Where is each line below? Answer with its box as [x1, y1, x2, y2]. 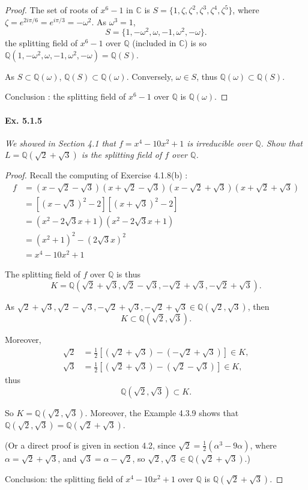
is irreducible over [187, 136, 253, 149]
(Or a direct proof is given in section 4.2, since [5, 438, 176, 451]
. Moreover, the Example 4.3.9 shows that [85, 406, 239, 419]
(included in [132, 37, 177, 49]
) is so [184, 37, 207, 49]
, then [247, 300, 270, 313]
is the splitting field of [81, 148, 162, 161]
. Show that [261, 136, 303, 149]
